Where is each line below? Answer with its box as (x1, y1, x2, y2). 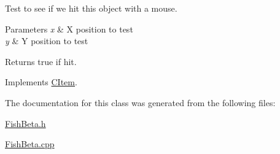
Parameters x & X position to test (5, 22, 133, 35)
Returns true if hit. (5, 55, 77, 67)
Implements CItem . (5, 75, 77, 88)
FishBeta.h (5, 117, 46, 129)
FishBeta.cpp (5, 137, 55, 150)
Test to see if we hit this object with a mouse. (5, 2, 177, 14)
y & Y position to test (5, 34, 88, 47)
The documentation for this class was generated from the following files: (5, 96, 276, 109)
